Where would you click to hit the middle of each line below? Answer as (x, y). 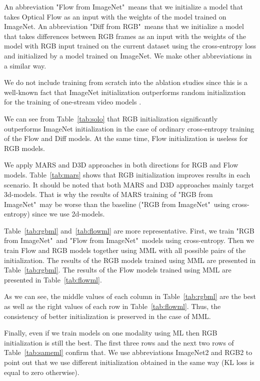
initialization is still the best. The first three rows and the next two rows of (119, 342)
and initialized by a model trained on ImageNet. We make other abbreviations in (128, 55)
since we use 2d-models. (68, 214)
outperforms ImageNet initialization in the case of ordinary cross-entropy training (129, 128)
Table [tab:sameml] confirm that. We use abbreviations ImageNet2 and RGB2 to (128, 352)
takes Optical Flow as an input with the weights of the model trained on (115, 16)
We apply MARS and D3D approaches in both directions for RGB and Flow (121, 165)
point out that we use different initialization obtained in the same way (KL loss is (129, 362)
